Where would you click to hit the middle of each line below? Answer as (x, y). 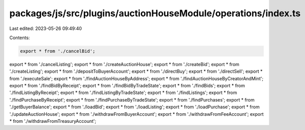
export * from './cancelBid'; (58, 51)
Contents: (20, 38)
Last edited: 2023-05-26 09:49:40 (46, 28)
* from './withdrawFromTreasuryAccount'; (53, 121)
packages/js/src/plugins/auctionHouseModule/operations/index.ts (155, 13)
